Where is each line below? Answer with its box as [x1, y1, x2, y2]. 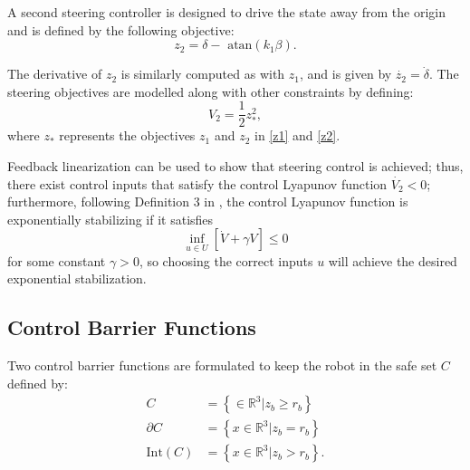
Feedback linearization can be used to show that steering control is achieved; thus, [7, 157, 464, 176]
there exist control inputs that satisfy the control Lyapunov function [7, 174, 388, 193]
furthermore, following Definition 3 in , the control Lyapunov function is [7, 192, 408, 211]
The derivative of [7, 64, 102, 83]
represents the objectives [59, 126, 196, 145]
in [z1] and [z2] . [254, 126, 341, 145]
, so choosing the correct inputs [139, 251, 313, 270]
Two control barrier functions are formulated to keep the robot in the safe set [7, 356, 437, 375]
